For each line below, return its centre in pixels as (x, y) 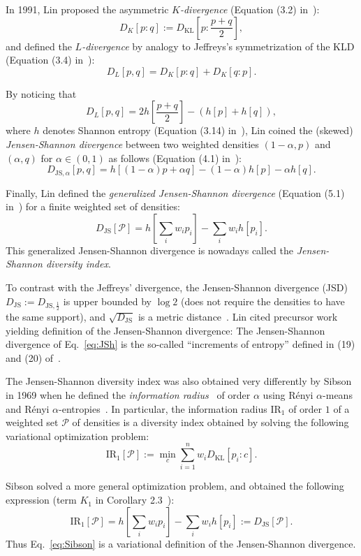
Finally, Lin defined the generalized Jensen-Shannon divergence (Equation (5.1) (175, 192)
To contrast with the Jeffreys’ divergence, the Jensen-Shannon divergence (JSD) (177, 287)
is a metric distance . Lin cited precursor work (238, 316)
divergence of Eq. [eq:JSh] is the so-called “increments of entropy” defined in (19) (180, 344)
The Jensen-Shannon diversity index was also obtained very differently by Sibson (179, 381)
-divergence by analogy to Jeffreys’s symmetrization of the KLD (218, 46)
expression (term (41, 500)
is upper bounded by (108, 301)
